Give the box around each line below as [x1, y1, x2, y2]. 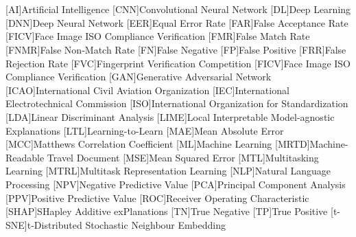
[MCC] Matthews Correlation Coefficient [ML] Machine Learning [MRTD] [5, 137, 310, 151]
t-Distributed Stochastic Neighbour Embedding [27, 217, 226, 232]
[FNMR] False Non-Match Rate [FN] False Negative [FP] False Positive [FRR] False [5, 42, 346, 56]
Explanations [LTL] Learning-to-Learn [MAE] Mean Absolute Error [5, 123, 284, 137]
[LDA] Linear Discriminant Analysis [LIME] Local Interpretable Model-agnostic [5, 109, 335, 124]
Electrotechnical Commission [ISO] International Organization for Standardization [5, 96, 348, 111]
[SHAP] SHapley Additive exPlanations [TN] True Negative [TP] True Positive [5, 204, 328, 218]
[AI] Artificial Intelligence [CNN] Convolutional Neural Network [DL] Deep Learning [5, 2, 351, 16]
